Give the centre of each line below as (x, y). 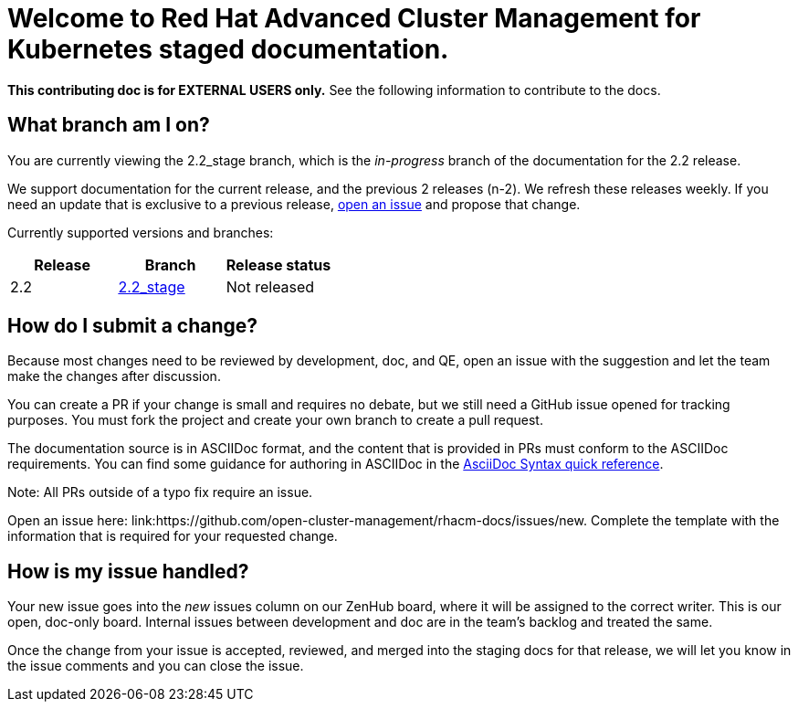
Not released (270, 286)
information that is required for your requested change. (173, 536)
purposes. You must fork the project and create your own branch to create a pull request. (275, 420)
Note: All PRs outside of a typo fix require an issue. (160, 492)
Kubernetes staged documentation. (228, 49)
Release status (278, 265)
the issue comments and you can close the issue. (156, 666)
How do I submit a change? (133, 326)
